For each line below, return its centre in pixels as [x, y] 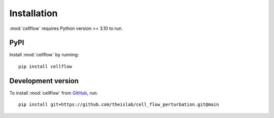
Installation [33, 13]
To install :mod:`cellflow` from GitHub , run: [54, 93]
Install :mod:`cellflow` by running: [44, 55]
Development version [44, 81]
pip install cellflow [45, 66]
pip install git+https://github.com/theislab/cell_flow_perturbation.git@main [119, 105]
